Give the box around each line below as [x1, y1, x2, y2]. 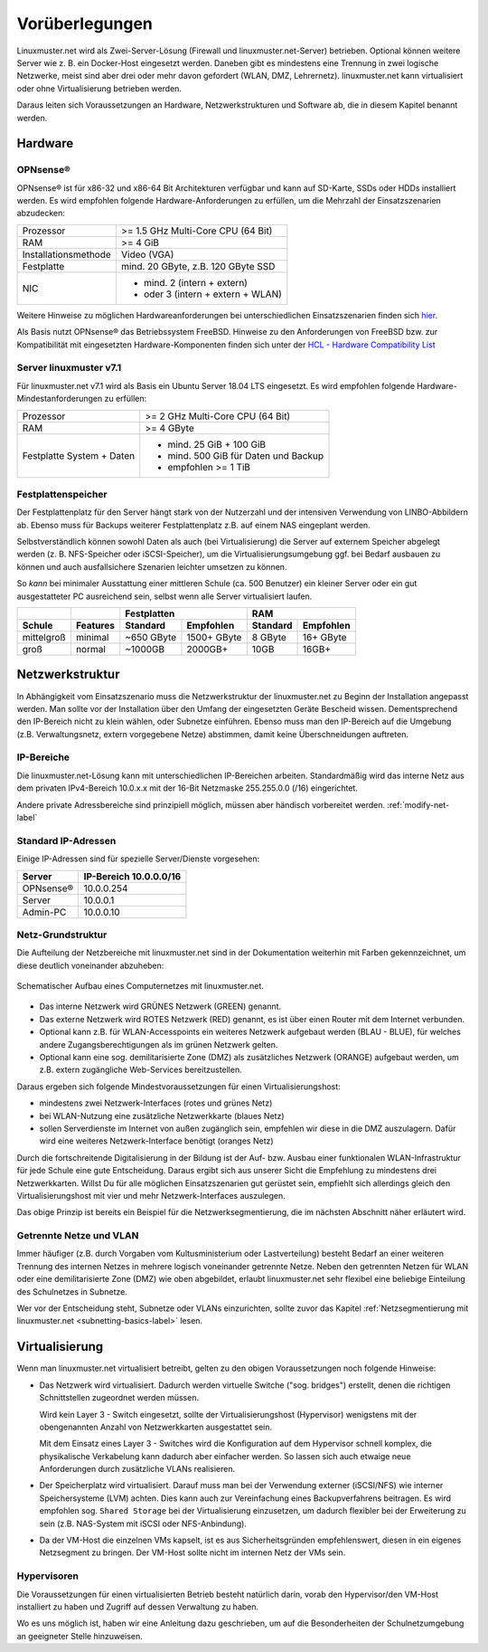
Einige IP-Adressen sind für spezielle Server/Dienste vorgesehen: [16, 853, 260, 864]
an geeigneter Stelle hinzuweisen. [16, 1630, 144, 1641]
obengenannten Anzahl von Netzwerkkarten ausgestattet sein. [39, 1421, 273, 1432]
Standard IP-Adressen [16, 834, 117, 847]
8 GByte [251, 631, 286, 644]
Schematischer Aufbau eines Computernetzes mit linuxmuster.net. [16, 981, 264, 992]
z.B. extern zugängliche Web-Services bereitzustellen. [39, 1064, 243, 1076]
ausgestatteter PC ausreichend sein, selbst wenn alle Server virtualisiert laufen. [16, 591, 313, 602]
